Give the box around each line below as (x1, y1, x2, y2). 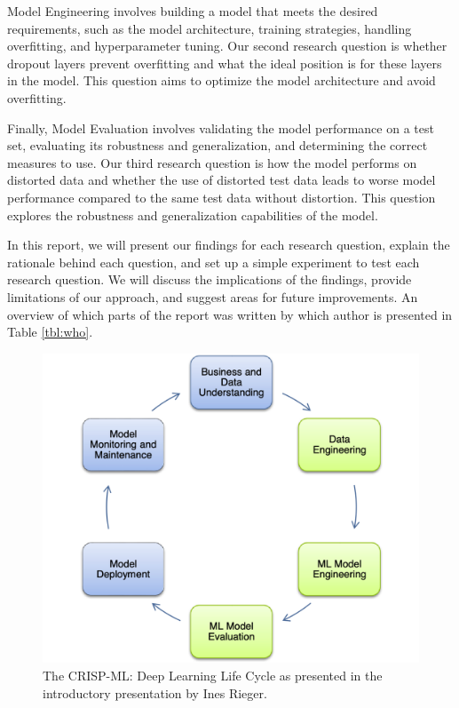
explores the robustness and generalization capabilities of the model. (7, 205, 378, 224)
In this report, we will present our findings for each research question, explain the (7, 235, 450, 254)
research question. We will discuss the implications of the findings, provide (7, 270, 412, 289)
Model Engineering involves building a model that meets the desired (7, 2, 378, 20)
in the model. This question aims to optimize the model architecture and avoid (7, 71, 436, 90)
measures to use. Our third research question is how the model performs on (7, 153, 417, 171)
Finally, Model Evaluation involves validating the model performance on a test (7, 118, 434, 137)
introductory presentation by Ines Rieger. (43, 683, 267, 702)
